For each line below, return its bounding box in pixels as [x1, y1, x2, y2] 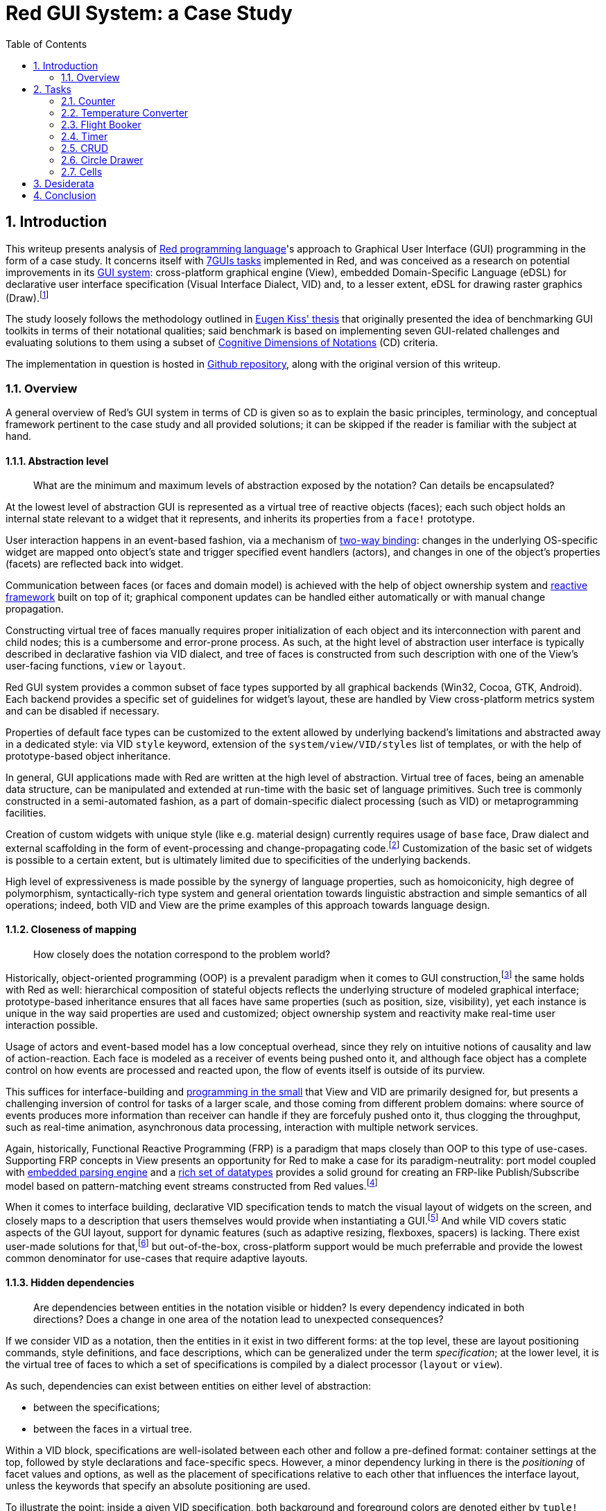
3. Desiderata [33, 177, 94, 189]
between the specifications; [33, 1401, 160, 1413]
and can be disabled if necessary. [6, 705, 159, 717]
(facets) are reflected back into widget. [6, 558, 184, 570]
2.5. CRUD [61, 142, 109, 154]
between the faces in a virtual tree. [33, 1422, 192, 1435]
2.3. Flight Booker [61, 118, 141, 130]
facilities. [6, 807, 46, 819]
